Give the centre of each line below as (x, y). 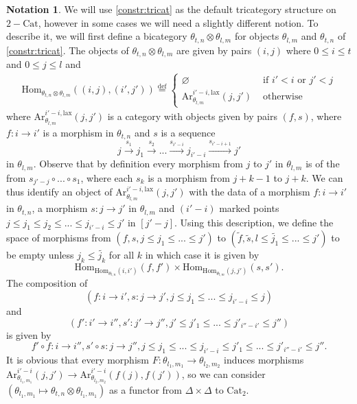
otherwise (283, 96)
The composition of (47, 283)
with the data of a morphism (250, 192)
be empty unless (40, 255)
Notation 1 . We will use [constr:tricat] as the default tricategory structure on (171, 9)
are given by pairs (214, 50)
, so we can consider (223, 373)
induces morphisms (264, 360)
